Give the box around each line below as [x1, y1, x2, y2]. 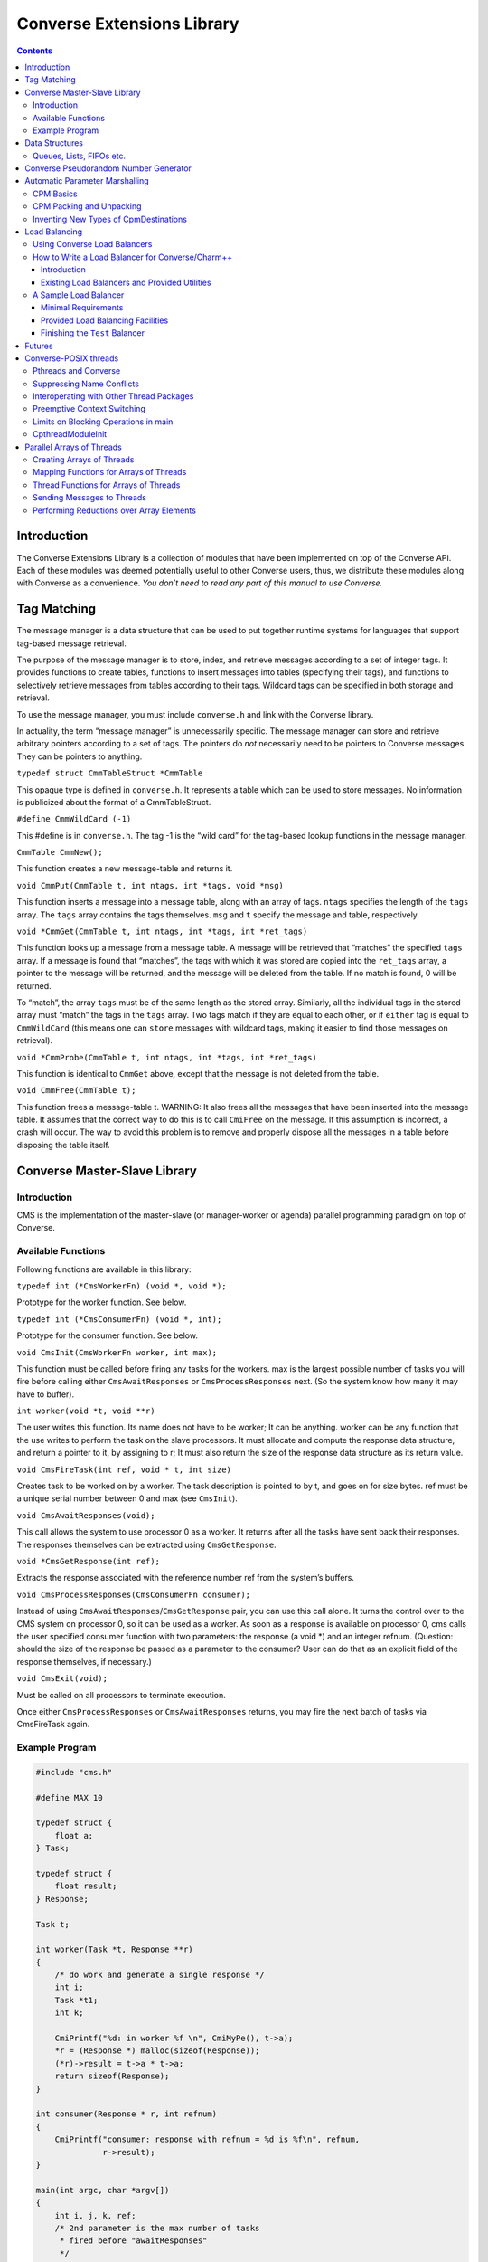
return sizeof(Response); [54, 2071, 170, 2081]
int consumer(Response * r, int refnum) [35, 2109, 217, 2119]
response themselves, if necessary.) [16, 1656, 153, 1667]
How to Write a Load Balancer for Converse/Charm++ [33, 252, 233, 262]
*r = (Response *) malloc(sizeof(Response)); [54, 2046, 260, 2056]
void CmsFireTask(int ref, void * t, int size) [16, 1464, 232, 1475]
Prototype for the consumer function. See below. [16, 1330, 199, 1341]
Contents [16, 45, 53, 56]
